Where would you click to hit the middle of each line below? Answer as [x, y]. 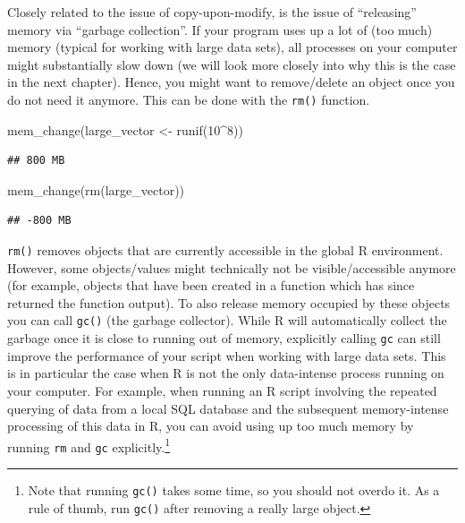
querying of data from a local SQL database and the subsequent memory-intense [228, 408]
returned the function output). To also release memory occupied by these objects [229, 302]
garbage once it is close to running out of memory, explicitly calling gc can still [224, 338]
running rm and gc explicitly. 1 [89, 445]
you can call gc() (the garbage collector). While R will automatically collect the [227, 320]
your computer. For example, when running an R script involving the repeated [222, 390]
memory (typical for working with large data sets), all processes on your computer [232, 47]
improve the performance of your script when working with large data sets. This [227, 355]
